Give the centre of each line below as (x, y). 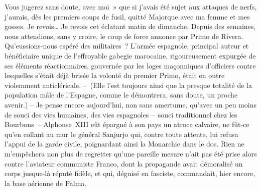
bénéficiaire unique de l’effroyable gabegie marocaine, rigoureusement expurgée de (130, 55)
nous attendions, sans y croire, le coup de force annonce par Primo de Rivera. (124, 36)
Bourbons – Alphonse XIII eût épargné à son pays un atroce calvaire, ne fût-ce (127, 124)
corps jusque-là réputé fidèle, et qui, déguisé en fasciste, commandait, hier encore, (130, 173)
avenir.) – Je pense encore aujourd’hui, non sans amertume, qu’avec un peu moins (130, 104)
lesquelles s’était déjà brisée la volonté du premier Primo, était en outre (115, 75)
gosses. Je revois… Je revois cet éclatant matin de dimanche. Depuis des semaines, (130, 26)
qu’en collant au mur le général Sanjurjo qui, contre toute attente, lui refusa (121, 134)
